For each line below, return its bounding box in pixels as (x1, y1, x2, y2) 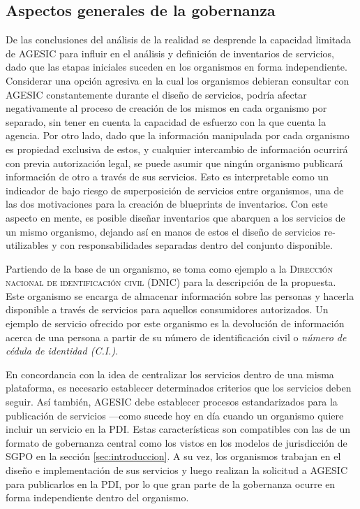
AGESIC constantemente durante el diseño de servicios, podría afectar (6, 87, 307, 101)
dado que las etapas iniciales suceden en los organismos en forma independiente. (6, 59, 347, 74)
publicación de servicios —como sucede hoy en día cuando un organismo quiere (6, 408, 344, 422)
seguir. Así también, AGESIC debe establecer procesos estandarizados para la (6, 394, 338, 409)
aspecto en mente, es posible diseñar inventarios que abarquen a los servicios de (6, 210, 345, 224)
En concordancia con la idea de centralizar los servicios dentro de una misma (6, 366, 334, 381)
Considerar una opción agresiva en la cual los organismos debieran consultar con (6, 73, 350, 87)
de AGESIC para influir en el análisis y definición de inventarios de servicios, (6, 45, 335, 60)
